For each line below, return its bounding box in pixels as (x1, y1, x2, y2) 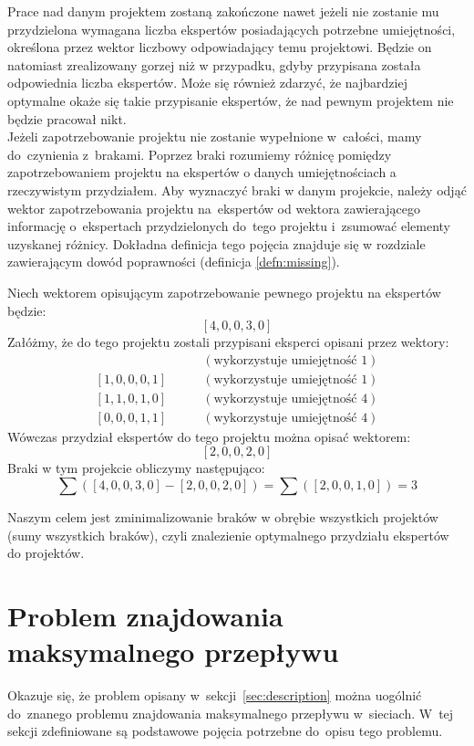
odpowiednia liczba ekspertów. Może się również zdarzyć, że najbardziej (7, 73, 407, 92)
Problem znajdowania (7, 596, 283, 634)
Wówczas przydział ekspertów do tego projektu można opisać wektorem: (7, 426, 411, 446)
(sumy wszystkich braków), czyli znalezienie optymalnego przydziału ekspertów (7, 525, 449, 544)
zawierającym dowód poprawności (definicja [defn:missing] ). (7, 252, 340, 271)
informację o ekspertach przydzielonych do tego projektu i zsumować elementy (7, 216, 451, 236)
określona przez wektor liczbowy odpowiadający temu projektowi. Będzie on (7, 37, 432, 57)
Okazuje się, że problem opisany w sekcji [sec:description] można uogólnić (7, 686, 422, 705)
